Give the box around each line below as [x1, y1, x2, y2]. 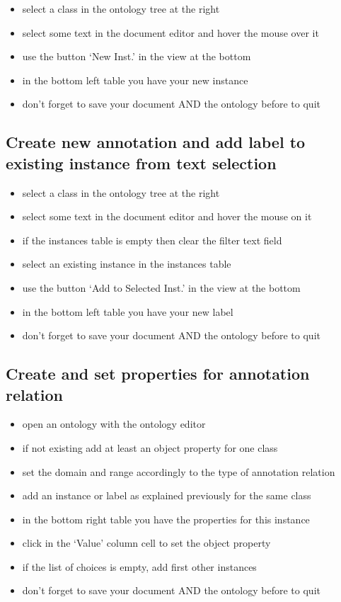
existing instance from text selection [6, 152, 277, 174]
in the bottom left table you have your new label [22, 304, 233, 319]
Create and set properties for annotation [6, 363, 310, 385]
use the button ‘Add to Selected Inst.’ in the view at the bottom [22, 280, 301, 295]
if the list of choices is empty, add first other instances [22, 559, 257, 574]
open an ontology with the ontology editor [22, 416, 206, 431]
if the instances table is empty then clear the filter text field [22, 232, 282, 247]
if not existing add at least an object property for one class [22, 440, 278, 455]
